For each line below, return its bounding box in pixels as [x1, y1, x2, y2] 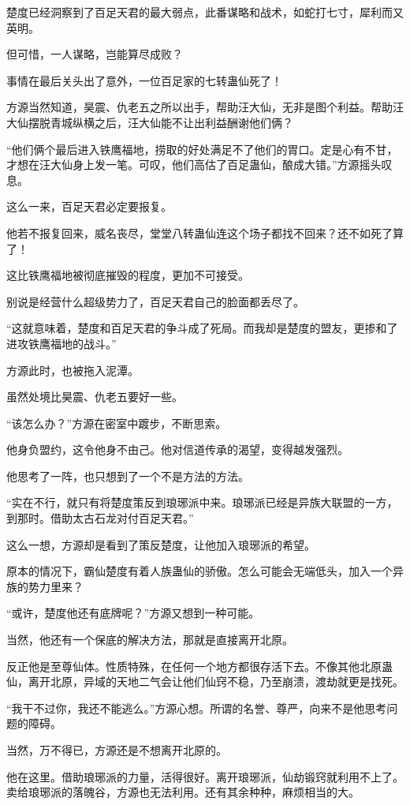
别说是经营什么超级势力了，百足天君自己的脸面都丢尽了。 [6, 293, 304, 309]
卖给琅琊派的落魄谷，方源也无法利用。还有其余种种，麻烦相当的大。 [6, 784, 360, 800]
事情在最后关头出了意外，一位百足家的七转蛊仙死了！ [6, 72, 282, 88]
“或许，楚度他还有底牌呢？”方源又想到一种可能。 [6, 605, 260, 621]
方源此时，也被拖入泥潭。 [6, 361, 139, 378]
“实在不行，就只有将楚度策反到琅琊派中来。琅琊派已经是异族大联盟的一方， [6, 494, 398, 511]
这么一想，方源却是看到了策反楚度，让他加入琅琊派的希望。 [6, 536, 315, 552]
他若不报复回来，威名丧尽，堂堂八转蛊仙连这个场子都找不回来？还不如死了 [6, 224, 393, 241]
